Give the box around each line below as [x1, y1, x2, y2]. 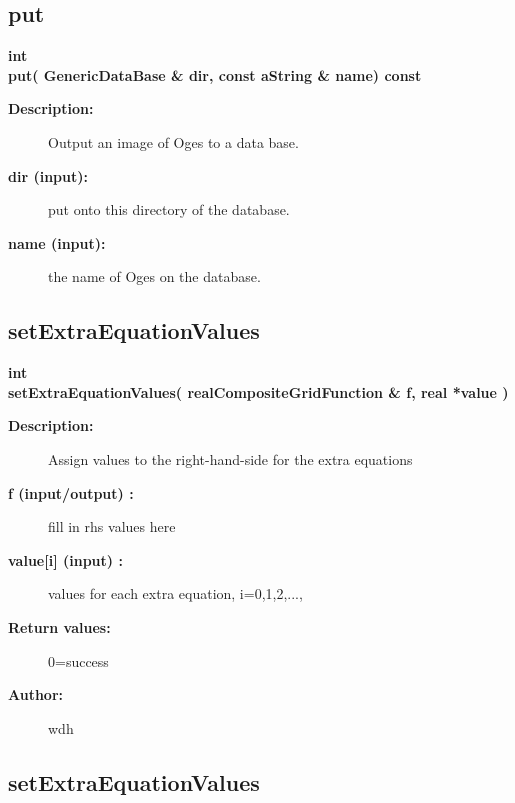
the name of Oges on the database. [48, 266, 261, 287]
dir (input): [8, 165, 88, 186]
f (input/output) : [8, 482, 134, 503]
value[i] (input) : [8, 549, 123, 570]
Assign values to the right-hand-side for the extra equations [48, 448, 413, 469]
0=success [48, 650, 109, 671]
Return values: [8, 616, 111, 637]
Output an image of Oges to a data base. [48, 131, 299, 152]
